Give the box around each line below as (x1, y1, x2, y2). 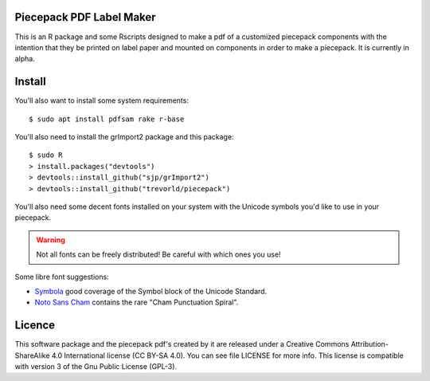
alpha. (14, 54, 35, 64)
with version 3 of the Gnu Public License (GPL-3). (14, 361, 178, 371)
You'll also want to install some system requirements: (14, 96, 189, 105)
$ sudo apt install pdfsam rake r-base (29, 114, 185, 124)
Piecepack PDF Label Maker (14, 10, 156, 24)
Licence (14, 319, 56, 332)
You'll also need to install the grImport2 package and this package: (14, 132, 234, 141)
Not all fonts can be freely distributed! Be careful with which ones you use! (36, 249, 282, 259)
